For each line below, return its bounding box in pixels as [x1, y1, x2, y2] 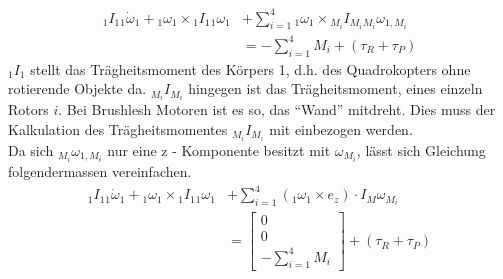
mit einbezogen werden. [269, 118, 413, 139]
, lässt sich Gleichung [356, 140, 486, 161]
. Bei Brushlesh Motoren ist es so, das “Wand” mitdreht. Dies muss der [58, 99, 496, 120]
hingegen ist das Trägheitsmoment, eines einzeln [188, 78, 483, 99]
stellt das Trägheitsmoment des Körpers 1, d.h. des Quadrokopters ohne [30, 58, 471, 79]
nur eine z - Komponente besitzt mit [107, 140, 331, 161]
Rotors [8, 99, 49, 120]
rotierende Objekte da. [8, 78, 147, 99]
